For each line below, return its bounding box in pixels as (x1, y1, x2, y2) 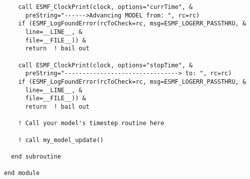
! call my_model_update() (18, 136, 104, 144)
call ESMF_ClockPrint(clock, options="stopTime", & (18, 61, 193, 69)
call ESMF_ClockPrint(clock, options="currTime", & (18, 3, 193, 10)
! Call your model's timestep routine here (18, 120, 165, 127)
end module (4, 170, 40, 177)
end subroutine (11, 153, 61, 160)
